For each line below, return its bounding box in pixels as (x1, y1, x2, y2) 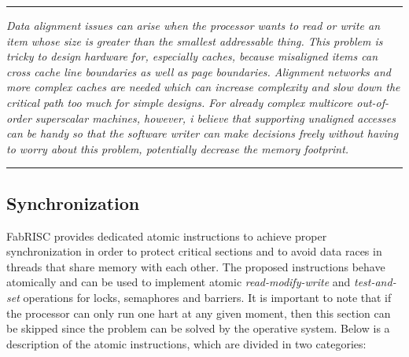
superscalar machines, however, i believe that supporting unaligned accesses (35, 109, 396, 126)
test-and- (353, 274, 396, 290)
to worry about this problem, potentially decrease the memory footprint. (6, 140, 349, 156)
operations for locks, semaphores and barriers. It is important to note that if (23, 289, 392, 305)
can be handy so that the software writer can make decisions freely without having (6, 125, 399, 142)
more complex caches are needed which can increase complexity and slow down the (6, 79, 400, 95)
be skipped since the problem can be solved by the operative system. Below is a (6, 320, 390, 337)
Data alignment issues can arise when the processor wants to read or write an (6, 17, 381, 33)
